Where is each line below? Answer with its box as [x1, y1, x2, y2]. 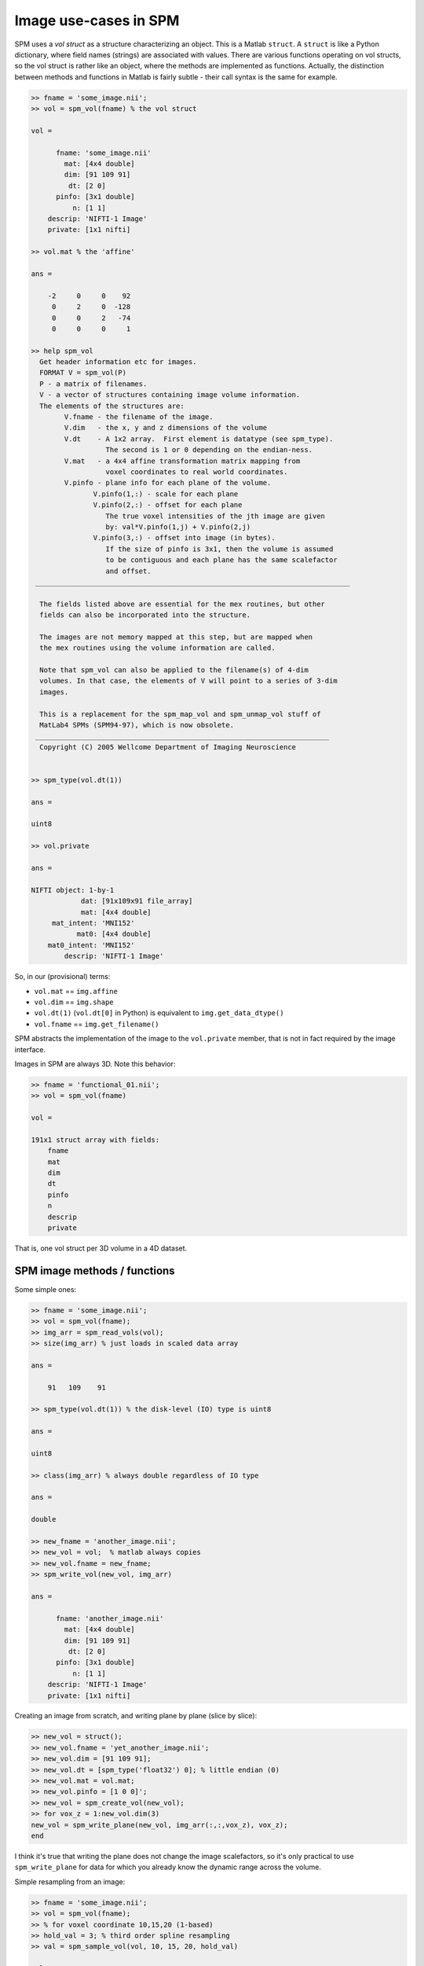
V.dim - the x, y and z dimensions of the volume [64, 423, 268, 433]
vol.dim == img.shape [34, 997, 114, 1007]
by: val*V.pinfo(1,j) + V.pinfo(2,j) [105, 522, 251, 531]
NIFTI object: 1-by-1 [31, 885, 115, 894]
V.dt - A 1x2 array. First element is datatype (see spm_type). [64, 434, 334, 444]
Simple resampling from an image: [14, 1876, 126, 1887]
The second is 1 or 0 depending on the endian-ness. [105, 445, 313, 455]
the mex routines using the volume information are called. [39, 643, 276, 653]
